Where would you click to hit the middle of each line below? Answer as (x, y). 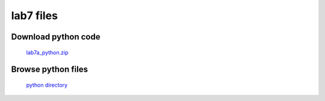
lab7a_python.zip (47, 52)
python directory (47, 85)
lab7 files (35, 16)
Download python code (56, 37)
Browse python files (50, 70)
